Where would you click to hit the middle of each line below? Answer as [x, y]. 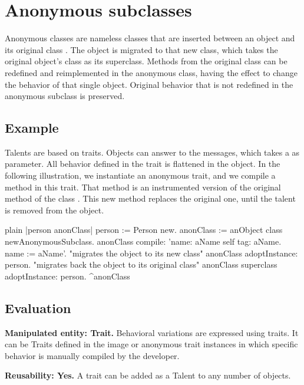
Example [32, 128]
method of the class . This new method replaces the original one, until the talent [150, 198]
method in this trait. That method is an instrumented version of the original [143, 187]
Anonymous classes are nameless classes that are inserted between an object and [150, 38]
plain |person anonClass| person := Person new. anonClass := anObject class [144, 230]
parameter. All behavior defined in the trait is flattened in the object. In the [143, 164]
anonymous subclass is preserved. [65, 96]
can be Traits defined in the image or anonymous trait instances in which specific [151, 344]
